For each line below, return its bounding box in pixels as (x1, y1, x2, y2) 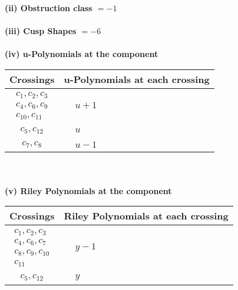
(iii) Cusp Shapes (5, 25, 77, 37)
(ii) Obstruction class (5, 2, 92, 14)
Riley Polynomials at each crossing (64, 209, 229, 223)
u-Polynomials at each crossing (64, 72, 210, 86)
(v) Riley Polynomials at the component (5, 184, 172, 196)
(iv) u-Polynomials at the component (5, 48, 158, 60)
